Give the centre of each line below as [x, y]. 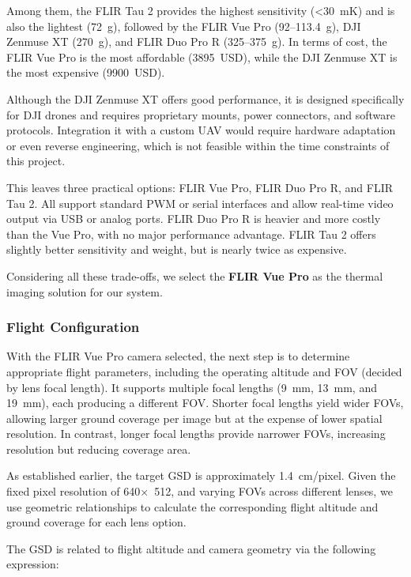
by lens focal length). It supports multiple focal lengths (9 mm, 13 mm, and [192, 387]
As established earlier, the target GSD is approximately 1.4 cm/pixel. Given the [201, 475]
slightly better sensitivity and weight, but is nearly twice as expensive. [177, 249]
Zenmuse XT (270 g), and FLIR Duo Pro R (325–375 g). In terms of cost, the [197, 41]
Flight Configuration [73, 327]
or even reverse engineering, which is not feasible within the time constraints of [198, 145]
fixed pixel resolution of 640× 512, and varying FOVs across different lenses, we [200, 491]
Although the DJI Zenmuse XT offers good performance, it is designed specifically [205, 98]
